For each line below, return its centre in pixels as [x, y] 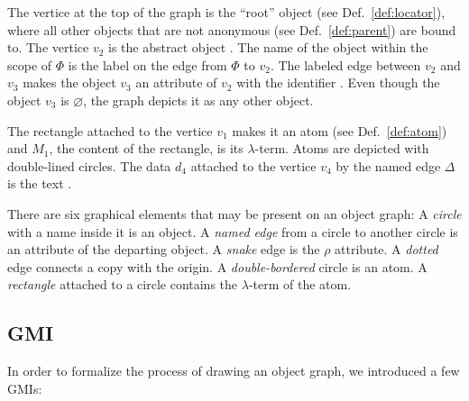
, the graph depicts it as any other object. [198, 100]
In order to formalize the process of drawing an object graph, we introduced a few [234, 371]
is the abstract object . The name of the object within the [268, 47]
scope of [30, 64]
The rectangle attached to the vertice [110, 130]
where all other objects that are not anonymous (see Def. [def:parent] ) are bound [232, 29]
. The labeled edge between [345, 64]
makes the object [69, 82]
